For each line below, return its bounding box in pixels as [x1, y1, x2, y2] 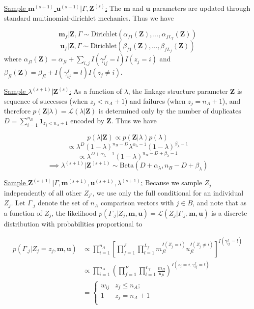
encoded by [70, 115, 105, 125]
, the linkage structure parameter [128, 86, 228, 96]
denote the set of [37, 197, 88, 208]
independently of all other [4, 187, 82, 197]
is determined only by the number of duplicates [98, 106, 241, 116]
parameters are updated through [152, 3, 251, 13]
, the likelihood [51, 207, 97, 218]
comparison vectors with [101, 197, 174, 208]
